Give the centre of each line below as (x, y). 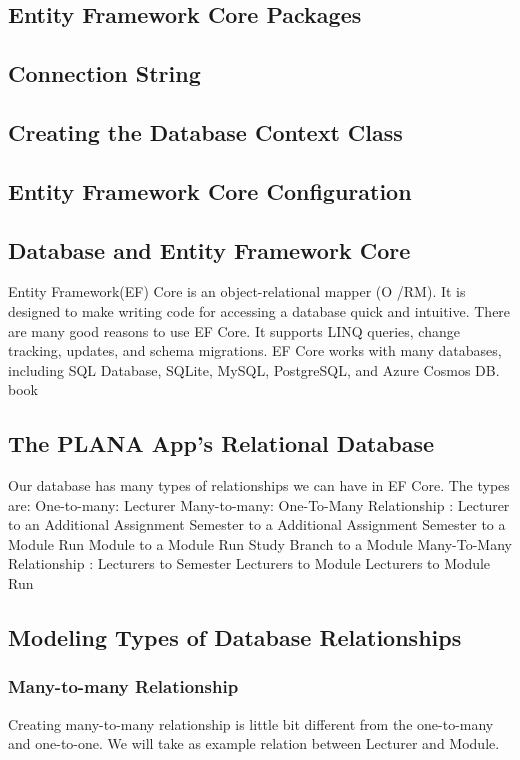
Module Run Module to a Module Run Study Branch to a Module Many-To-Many (260, 543)
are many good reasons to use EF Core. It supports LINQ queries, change (234, 330)
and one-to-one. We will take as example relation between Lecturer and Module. (254, 743)
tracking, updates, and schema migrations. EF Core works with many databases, (255, 350)
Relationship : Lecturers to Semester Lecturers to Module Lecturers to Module (249, 563)
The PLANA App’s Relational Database (221, 443)
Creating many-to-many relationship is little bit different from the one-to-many (251, 723)
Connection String (104, 73)
